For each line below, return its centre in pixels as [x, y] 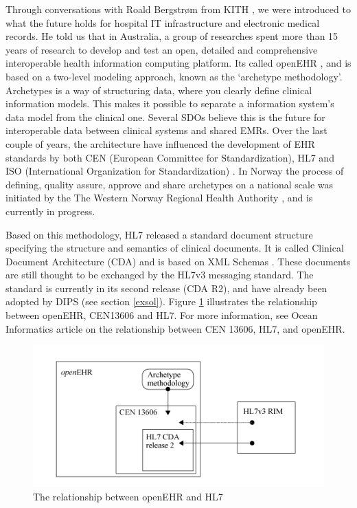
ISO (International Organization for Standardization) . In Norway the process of [175, 171]
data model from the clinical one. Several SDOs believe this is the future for [165, 117]
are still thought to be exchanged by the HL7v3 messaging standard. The [160, 275]
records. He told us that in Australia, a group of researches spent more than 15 [172, 36]
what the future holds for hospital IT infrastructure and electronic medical [163, 22]
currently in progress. [50, 211]
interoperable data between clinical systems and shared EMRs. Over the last [166, 130]
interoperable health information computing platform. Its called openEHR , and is [178, 63]
